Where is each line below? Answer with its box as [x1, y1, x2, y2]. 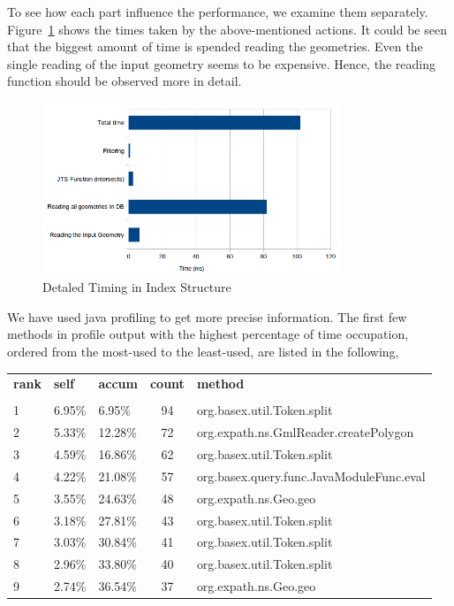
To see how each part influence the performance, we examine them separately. [7, 3, 428, 20]
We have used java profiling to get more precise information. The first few [7, 307, 407, 326]
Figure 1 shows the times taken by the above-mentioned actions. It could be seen [7, 19, 447, 38]
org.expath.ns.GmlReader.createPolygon [196, 423, 414, 441]
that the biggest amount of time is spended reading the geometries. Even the [7, 37, 423, 56]
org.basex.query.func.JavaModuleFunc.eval [196, 466, 426, 485]
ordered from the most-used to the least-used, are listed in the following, [7, 341, 399, 360]
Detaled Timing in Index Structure [42, 278, 231, 296]
